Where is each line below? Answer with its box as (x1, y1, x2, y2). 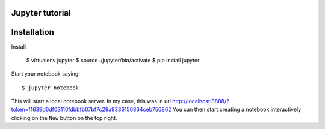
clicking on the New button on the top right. (11, 114, 117, 121)
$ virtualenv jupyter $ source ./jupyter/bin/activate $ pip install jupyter (26, 56, 200, 64)
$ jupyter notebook (22, 84, 79, 91)
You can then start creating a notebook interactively (172, 106, 302, 113)
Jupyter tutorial (11, 8, 72, 18)
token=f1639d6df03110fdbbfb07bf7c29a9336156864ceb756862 (11, 106, 172, 113)
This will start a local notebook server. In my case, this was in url (11, 98, 172, 105)
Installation (11, 27, 54, 37)
